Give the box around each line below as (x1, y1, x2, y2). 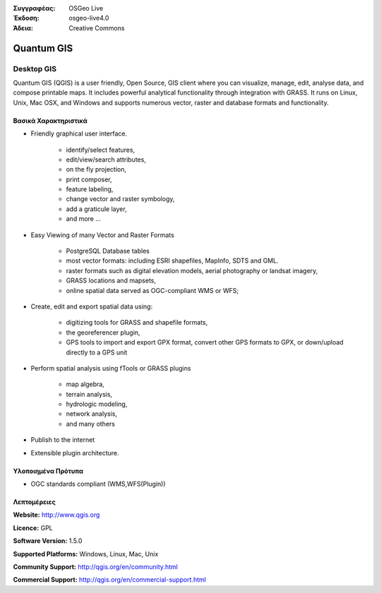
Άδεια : (13, 23, 33, 32)
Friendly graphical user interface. (30, 129, 128, 138)
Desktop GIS (13, 64, 56, 73)
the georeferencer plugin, (66, 328, 140, 337)
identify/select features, (66, 145, 135, 154)
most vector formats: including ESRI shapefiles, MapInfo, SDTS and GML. (66, 256, 279, 265)
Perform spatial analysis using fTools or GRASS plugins (30, 364, 191, 372)
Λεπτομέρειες (13, 498, 56, 506)
